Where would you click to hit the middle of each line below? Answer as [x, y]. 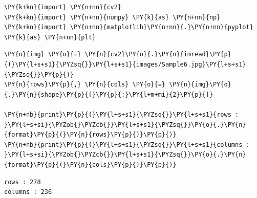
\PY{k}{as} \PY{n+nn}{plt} [50, 37]
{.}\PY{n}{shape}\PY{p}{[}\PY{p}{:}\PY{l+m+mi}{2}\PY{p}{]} [109, 94]
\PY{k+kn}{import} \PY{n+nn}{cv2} [63, 7]
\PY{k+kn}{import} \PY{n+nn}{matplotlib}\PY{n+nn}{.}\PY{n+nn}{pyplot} [129, 27]
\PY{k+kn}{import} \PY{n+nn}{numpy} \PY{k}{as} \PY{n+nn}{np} [112, 17]
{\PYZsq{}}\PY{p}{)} [39, 74]
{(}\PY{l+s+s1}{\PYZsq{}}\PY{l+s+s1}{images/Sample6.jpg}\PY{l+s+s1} [125, 64]
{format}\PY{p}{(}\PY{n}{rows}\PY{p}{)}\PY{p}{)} [90, 135]
